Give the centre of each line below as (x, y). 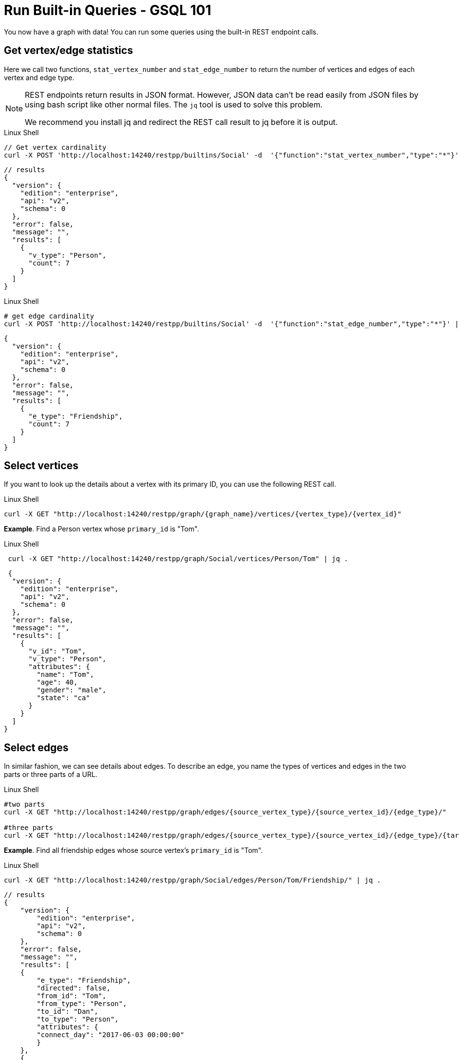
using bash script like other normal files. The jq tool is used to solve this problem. (174, 104)
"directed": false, (74, 988)
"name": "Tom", (65, 675)
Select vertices (41, 466)
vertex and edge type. (39, 77)
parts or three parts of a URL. (51, 775)
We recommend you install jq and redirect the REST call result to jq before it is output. (181, 122)
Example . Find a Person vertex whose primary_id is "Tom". (102, 529)
